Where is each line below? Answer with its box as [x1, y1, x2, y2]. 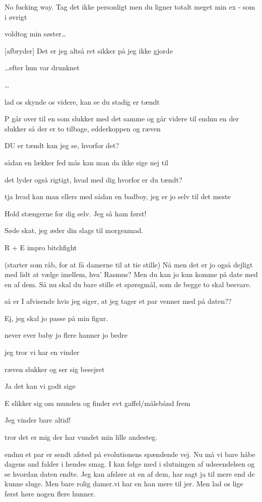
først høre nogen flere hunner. [5, 488, 96, 498]
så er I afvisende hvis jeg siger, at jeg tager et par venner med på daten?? [5, 296, 232, 306]
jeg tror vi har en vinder [5, 347, 80, 357]
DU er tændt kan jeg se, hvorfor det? [5, 140, 119, 151]
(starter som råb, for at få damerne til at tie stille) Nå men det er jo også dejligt [5, 259, 253, 269]
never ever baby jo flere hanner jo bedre [5, 330, 128, 340]
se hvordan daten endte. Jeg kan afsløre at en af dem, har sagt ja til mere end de [5, 468, 255, 479]
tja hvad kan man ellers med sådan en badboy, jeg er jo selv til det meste [5, 191, 231, 202]
